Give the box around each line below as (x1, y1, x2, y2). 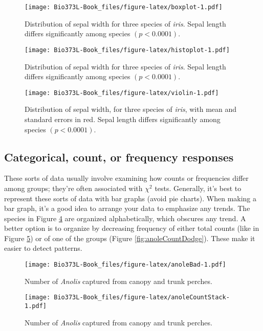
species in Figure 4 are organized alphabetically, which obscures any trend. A (4, 212, 246, 223)
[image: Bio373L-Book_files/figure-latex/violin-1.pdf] (25, 89, 219, 97)
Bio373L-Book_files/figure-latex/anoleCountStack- (54, 294, 230, 301)
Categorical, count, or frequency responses (4, 149, 234, 164)
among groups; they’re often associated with (4, 182, 143, 193)
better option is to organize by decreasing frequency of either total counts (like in (4, 223, 259, 233)
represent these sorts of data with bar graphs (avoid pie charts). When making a (4, 193, 257, 203)
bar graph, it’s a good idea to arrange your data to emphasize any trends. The (4, 203, 250, 214)
